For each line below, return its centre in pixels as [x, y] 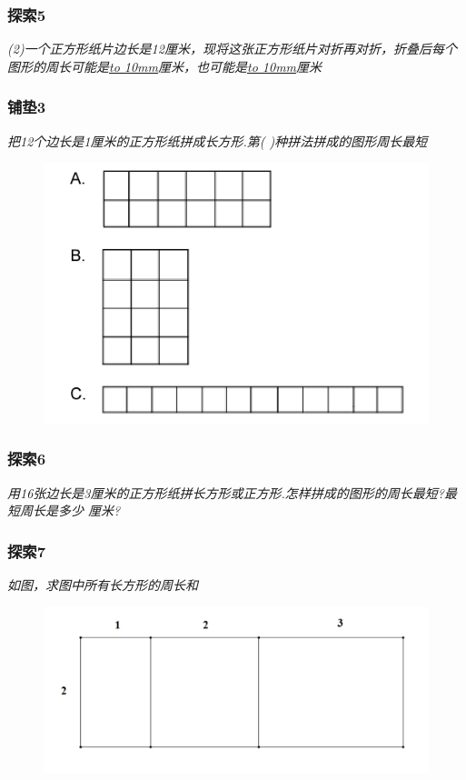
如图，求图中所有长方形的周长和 [103, 585]
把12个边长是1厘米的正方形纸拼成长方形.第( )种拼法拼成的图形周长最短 [218, 140]
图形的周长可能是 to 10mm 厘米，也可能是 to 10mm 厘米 [165, 66]
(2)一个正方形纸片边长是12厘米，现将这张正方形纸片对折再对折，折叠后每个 [232, 49]
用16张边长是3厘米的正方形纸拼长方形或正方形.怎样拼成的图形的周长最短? [226, 492]
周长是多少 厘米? [70, 510]
